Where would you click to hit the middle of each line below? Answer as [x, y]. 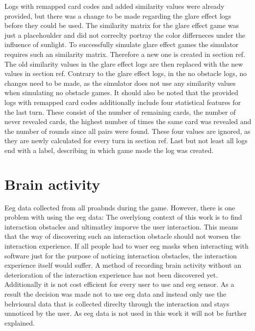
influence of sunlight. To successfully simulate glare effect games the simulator [122, 44]
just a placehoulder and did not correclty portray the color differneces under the [125, 35]
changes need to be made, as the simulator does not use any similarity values [120, 83]
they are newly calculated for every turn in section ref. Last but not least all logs [126, 140]
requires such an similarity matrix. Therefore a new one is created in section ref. [125, 54]
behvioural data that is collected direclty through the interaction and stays [117, 303]
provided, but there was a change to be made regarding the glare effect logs [118, 15]
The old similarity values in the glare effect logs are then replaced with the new [124, 64]
